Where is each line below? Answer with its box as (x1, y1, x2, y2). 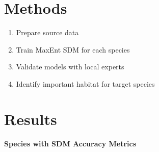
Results (4, 108, 57, 129)
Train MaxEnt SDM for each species (16, 44, 130, 55)
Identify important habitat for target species (16, 78, 155, 89)
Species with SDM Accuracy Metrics (4, 138, 137, 148)
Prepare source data (16, 27, 79, 38)
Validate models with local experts (16, 61, 124, 72)
